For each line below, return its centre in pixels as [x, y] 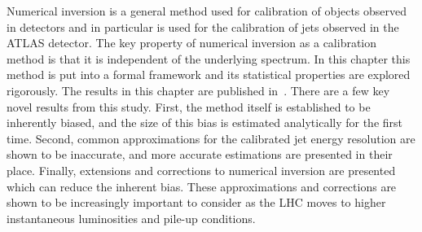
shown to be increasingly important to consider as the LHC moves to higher [196, 202]
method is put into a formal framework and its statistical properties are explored [209, 74]
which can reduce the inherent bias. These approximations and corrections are [202, 186]
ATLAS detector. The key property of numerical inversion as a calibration [192, 43]
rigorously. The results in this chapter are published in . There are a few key [198, 90]
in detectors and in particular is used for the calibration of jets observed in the [203, 26]
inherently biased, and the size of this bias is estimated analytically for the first [204, 123]
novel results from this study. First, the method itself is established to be [189, 106]
